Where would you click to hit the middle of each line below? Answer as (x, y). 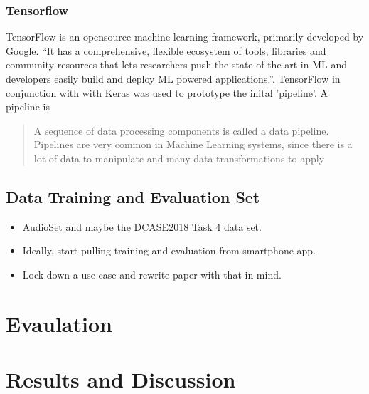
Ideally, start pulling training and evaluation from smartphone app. (169, 250)
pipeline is (28, 107)
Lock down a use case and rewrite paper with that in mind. (152, 274)
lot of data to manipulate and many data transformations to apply (179, 158)
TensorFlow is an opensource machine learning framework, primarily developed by (185, 37)
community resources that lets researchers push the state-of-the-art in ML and (177, 64)
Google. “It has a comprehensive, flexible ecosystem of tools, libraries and (166, 50)
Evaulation (59, 323)
